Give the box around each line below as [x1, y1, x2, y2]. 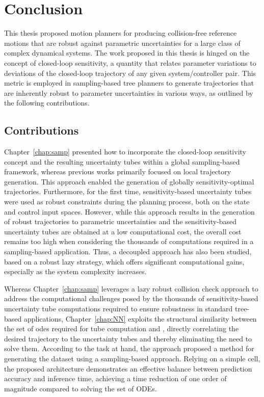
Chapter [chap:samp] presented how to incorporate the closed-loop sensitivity [4, 146, 246, 157]
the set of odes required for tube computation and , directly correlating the [4, 323, 239, 334]
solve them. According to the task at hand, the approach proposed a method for [4, 343, 254, 354]
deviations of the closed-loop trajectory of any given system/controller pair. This [4, 67, 256, 78]
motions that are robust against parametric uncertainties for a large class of [4, 37, 241, 48]
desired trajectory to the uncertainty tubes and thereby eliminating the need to [4, 333, 252, 343]
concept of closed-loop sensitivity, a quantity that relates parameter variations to [4, 57, 256, 68]
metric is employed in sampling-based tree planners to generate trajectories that [4, 77, 254, 88]
